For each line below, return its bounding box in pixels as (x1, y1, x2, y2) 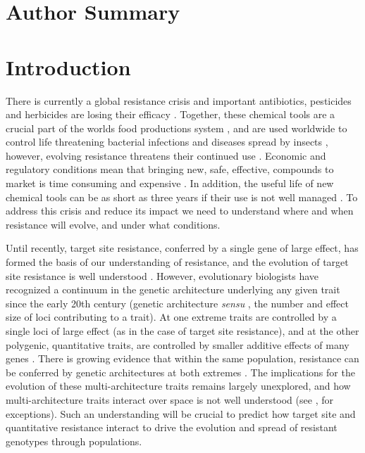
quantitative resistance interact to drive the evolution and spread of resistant (6, 420, 338, 435)
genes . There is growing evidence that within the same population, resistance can (6, 351, 359, 366)
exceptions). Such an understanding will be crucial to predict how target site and (6, 406, 356, 421)
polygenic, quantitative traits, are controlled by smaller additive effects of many (6, 337, 349, 352)
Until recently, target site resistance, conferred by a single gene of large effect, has (6, 241, 359, 255)
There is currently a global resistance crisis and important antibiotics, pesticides (6, 93, 352, 108)
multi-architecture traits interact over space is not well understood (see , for (6, 392, 333, 407)
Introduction (6, 52, 131, 81)
